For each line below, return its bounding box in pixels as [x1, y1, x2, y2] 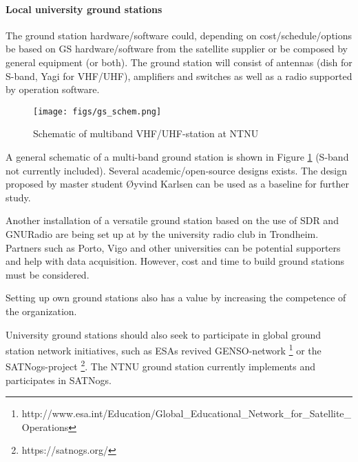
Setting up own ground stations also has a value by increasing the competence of [6, 290, 346, 305]
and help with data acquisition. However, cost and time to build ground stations [6, 254, 344, 268]
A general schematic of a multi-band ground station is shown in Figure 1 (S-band [6, 150, 349, 164]
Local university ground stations [6, 1, 162, 16]
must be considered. [6, 267, 89, 281]
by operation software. [6, 82, 100, 97]
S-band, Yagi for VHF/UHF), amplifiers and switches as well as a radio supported [6, 68, 352, 83]
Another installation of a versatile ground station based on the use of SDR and [6, 213, 339, 228]
